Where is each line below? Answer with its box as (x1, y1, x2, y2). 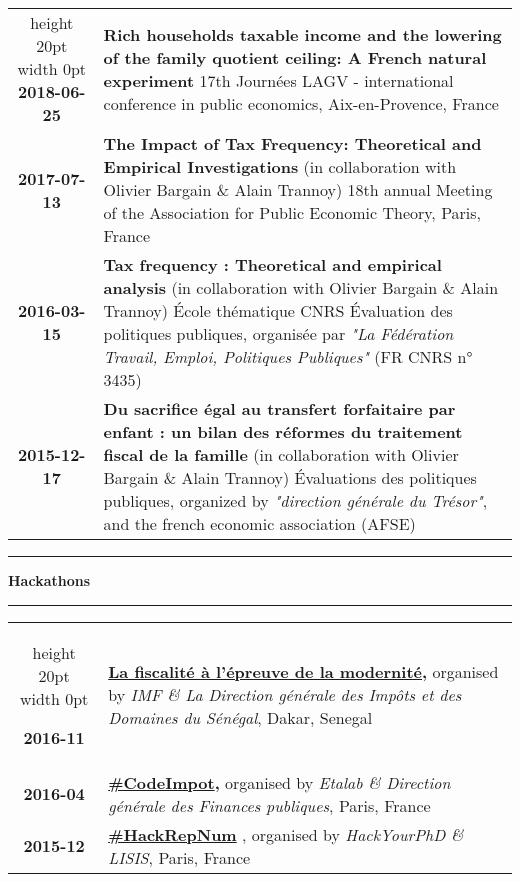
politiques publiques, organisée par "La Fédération (103, 322, 454, 345)
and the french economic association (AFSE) (103, 512, 416, 535)
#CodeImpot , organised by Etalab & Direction (108, 770, 451, 794)
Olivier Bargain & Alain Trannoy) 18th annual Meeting (103, 178, 493, 201)
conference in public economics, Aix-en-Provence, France (103, 91, 499, 115)
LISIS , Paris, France (108, 845, 251, 869)
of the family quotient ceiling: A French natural (103, 45, 487, 69)
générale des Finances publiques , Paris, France (108, 793, 431, 817)
